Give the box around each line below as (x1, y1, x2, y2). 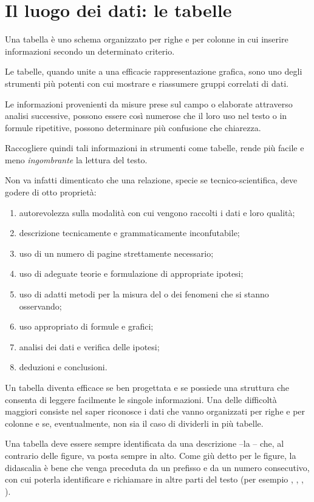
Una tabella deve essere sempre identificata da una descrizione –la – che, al (5, 437, 284, 450)
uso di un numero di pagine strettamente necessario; (19, 246, 214, 259)
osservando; (19, 299, 62, 312)
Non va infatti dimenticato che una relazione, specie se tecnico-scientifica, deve (5, 174, 298, 186)
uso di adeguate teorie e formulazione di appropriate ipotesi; (19, 267, 244, 280)
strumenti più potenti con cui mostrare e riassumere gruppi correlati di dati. (5, 76, 288, 89)
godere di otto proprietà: (5, 186, 97, 198)
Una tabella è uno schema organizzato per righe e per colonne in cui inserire (5, 33, 288, 46)
